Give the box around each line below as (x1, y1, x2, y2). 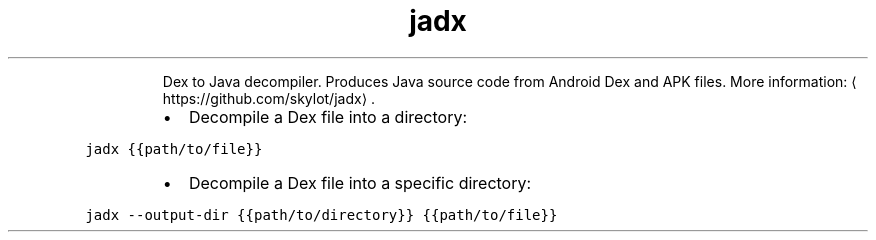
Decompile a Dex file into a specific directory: (188, 172, 532, 193)
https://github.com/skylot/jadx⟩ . (162, 89, 376, 107)
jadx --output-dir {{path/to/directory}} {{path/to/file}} (85, 206, 558, 223)
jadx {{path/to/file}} (85, 140, 263, 157)
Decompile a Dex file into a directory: (188, 106, 468, 127)
